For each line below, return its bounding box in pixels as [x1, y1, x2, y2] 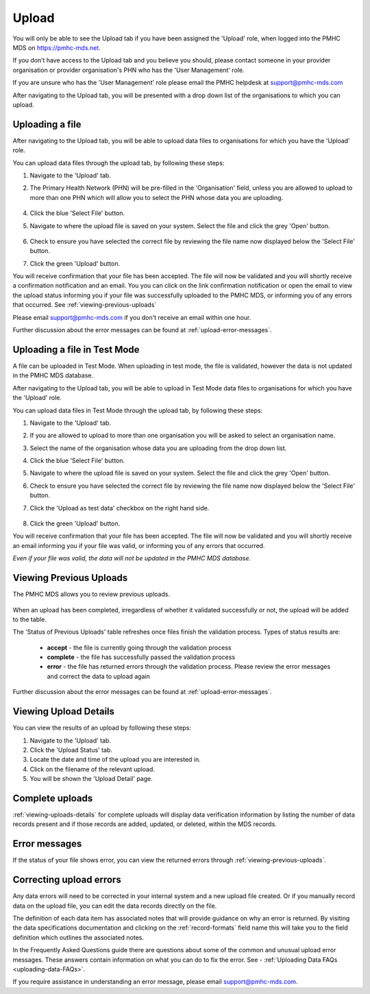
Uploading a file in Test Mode [12, 343, 140, 356]
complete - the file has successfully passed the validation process [47, 653, 236, 661]
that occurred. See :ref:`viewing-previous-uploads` [12, 301, 157, 309]
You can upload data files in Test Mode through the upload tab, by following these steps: [12, 406, 263, 414]
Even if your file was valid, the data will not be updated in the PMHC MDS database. [12, 554, 251, 562]
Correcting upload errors [12, 874, 121, 886]
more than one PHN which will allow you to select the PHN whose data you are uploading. [29, 193, 284, 201]
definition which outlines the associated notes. [12, 933, 144, 941]
